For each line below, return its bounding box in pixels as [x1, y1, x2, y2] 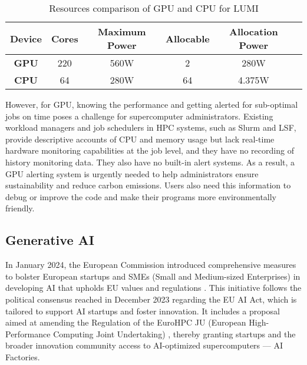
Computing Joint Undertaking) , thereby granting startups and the [53, 327, 296, 340]
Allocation [229, 25, 278, 38]
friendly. [5, 202, 35, 214]
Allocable [166, 31, 210, 45]
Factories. [5, 350, 40, 363]
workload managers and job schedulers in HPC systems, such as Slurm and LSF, [5, 121, 296, 134]
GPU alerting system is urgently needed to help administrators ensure [5, 167, 259, 180]
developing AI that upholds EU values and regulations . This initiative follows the [5, 281, 302, 294]
